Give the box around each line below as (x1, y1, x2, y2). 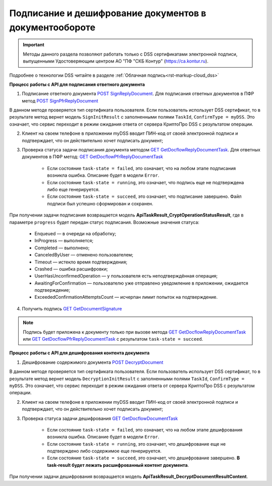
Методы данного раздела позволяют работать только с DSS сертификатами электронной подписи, (23, 51, 238, 57)
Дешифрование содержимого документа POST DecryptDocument (22, 359, 164, 365)
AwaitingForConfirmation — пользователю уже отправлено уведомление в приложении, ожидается (34, 280, 249, 286)
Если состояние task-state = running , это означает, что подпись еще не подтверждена (47, 179, 244, 185)
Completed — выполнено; (34, 245, 90, 251)
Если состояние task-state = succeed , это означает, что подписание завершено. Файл (47, 193, 242, 199)
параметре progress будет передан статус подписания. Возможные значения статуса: (9, 219, 199, 225)
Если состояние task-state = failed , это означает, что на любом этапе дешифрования (47, 426, 243, 433)
